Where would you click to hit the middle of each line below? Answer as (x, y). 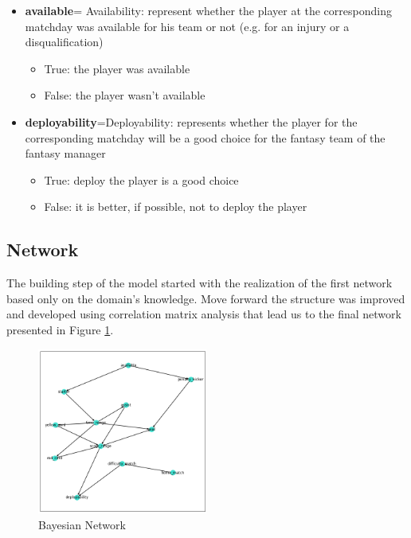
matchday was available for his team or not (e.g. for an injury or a (187, 26)
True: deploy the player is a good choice (141, 179)
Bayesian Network (82, 524)
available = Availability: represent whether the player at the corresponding (208, 10)
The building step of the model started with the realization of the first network (200, 283)
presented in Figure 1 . (60, 329)
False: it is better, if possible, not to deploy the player (176, 207)
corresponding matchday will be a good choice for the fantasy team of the (205, 137)
